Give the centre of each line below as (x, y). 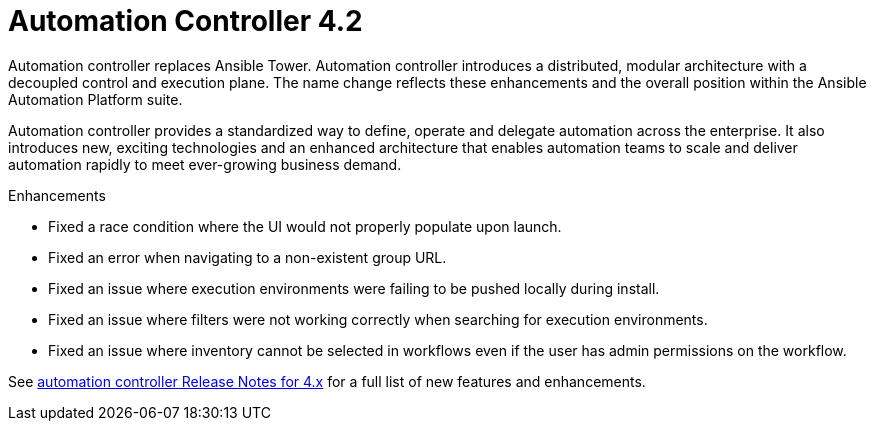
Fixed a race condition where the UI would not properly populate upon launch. (305, 226)
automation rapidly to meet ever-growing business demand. (205, 164)
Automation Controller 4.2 (185, 21)
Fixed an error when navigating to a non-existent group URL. (247, 257)
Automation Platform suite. (95, 99)
